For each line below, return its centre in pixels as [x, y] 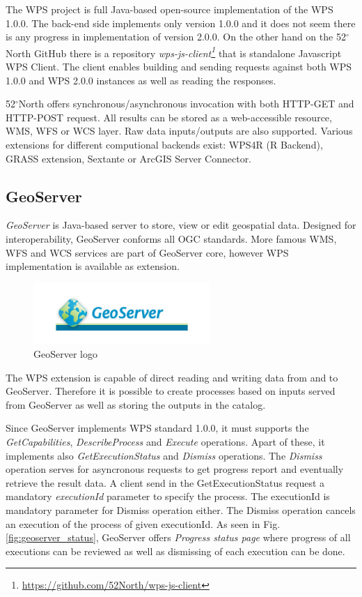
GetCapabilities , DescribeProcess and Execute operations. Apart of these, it [165, 442]
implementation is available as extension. [93, 266]
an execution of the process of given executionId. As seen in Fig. [143, 523]
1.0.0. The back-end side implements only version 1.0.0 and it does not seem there [181, 23]
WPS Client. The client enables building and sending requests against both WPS [179, 67]
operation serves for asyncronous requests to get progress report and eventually [175, 469]
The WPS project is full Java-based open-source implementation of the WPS [170, 9]
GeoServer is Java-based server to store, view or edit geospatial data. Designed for [181, 225]
